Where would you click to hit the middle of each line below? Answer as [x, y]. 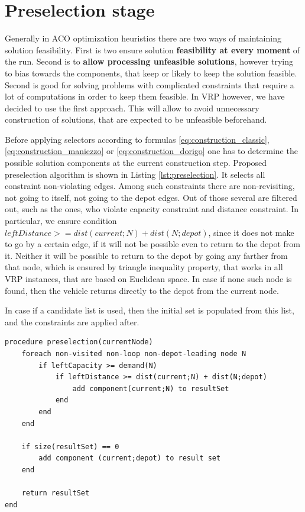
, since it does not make [251, 232]
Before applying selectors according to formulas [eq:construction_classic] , [137, 139]
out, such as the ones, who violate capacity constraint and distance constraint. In [152, 209]
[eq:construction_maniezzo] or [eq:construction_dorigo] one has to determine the [151, 151]
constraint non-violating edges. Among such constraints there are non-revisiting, [150, 186]
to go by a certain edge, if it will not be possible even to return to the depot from [153, 244]
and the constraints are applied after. [72, 321]
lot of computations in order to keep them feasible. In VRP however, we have [145, 96]
